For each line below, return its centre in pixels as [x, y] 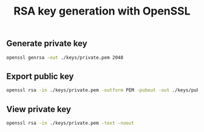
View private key [39, 109]
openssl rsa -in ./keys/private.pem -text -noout [70, 123]
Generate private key [47, 44]
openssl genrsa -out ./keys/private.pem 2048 [65, 58]
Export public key [40, 76]
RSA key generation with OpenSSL [102, 11]
